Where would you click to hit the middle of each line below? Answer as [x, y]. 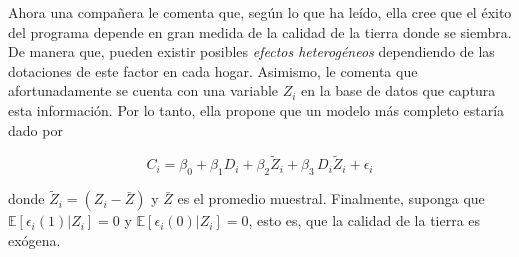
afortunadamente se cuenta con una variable [143, 90]
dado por [35, 129]
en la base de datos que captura [398, 90]
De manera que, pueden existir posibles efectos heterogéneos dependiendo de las [251, 51]
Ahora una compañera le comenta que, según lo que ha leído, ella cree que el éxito [260, 12]
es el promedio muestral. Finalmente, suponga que [331, 198]
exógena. [34, 239]
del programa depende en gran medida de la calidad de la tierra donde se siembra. [260, 31]
